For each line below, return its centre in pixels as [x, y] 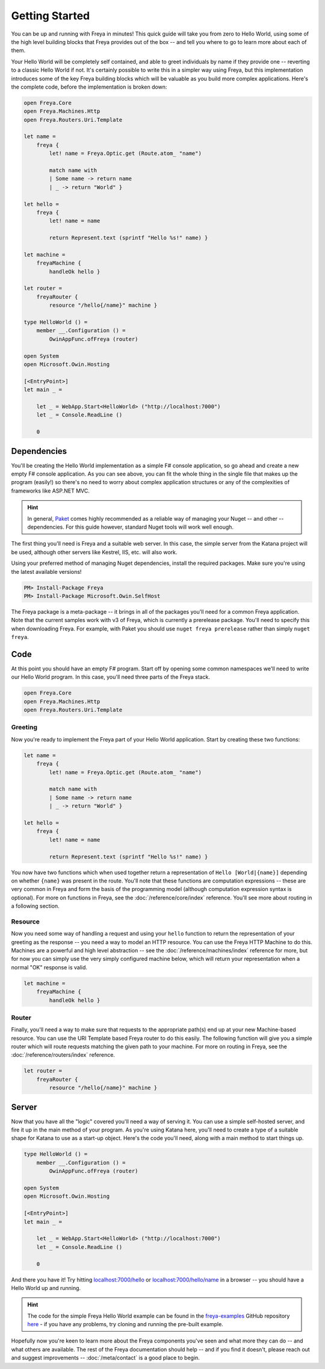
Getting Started [51, 16]
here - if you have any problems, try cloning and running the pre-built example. [125, 1324]
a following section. [35, 906]
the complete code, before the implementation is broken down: [89, 87]
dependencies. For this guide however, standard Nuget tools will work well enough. [131, 527]
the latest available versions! [46, 571]
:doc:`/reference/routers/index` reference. [63, 1055]
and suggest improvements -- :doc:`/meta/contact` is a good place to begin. [105, 1358]
